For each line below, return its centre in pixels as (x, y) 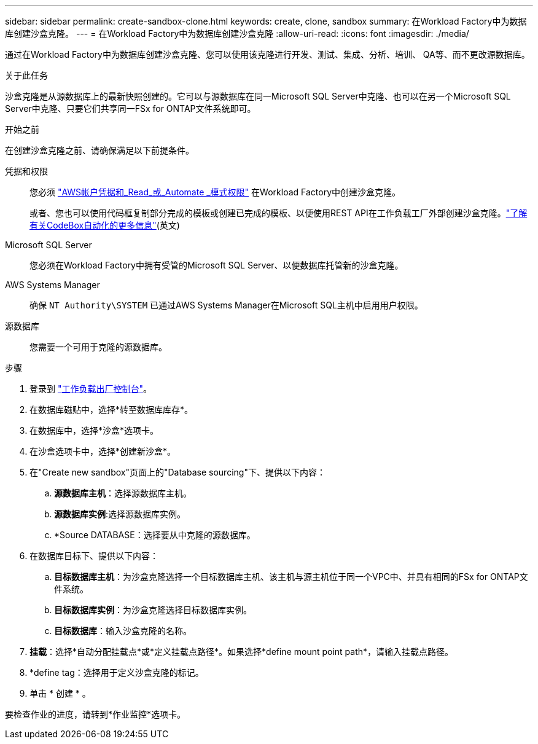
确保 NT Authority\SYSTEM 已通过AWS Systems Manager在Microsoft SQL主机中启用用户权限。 (226, 305)
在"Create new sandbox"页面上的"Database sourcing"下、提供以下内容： (177, 472)
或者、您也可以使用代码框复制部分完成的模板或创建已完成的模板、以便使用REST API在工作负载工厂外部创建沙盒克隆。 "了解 (279, 213)
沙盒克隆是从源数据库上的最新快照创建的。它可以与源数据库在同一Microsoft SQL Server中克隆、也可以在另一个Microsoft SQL (258, 96)
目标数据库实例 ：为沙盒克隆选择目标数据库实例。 (153, 610)
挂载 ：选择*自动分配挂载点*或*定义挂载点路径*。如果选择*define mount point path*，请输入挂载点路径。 (242, 652)
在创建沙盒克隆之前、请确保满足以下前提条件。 (99, 150)
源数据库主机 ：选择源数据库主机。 (123, 493)
